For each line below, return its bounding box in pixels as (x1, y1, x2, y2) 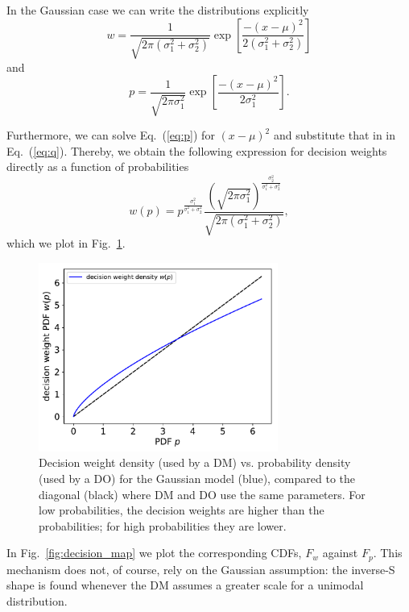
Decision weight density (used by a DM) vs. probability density (39, 454, 351, 471)
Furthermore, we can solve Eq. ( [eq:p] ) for (6, 127, 215, 144)
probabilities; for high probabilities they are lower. (39, 517, 287, 534)
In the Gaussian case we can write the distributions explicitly (6, 2, 309, 18)
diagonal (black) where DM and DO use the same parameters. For (39, 485, 366, 502)
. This (373, 544, 403, 561)
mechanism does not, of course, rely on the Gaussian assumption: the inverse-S (6, 560, 395, 577)
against (322, 544, 358, 561)
